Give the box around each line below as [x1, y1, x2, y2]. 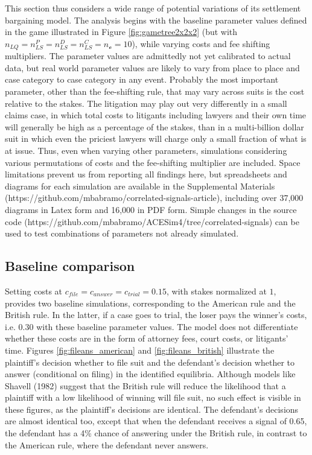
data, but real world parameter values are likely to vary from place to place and [5, 61, 300, 74]
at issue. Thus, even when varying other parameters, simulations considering [5, 144, 287, 156]
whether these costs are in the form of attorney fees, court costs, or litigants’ [5, 332, 288, 345]
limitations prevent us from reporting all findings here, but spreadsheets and [5, 168, 287, 180]
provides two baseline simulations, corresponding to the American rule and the [5, 296, 296, 309]
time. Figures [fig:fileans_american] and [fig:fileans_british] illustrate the [5, 343, 275, 356]
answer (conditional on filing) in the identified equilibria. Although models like [5, 367, 296, 380]
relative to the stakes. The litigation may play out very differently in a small [5, 97, 287, 109]
